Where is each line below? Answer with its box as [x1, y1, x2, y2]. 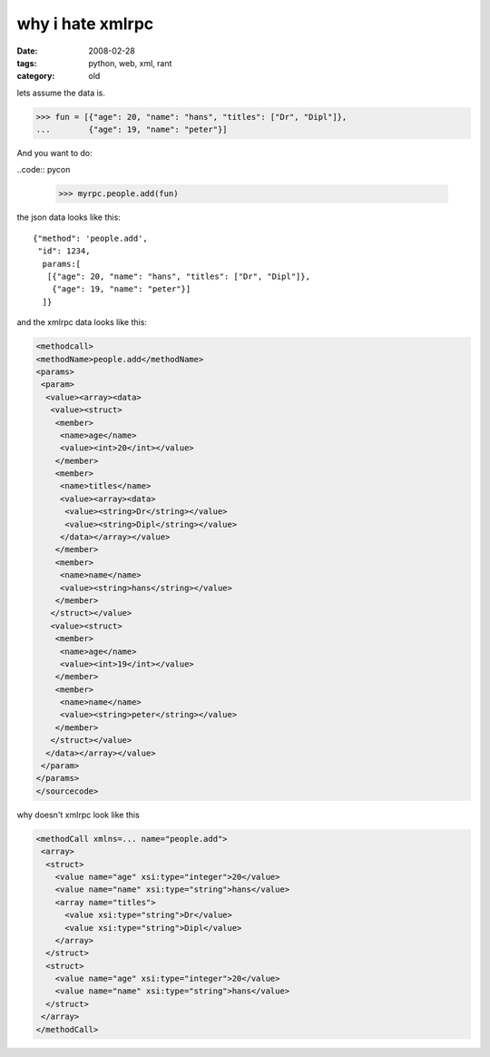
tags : [16, 57, 37, 68]
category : [16, 71, 55, 82]
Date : [16, 45, 38, 56]
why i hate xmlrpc [16, 14, 154, 34]
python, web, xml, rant [88, 57, 172, 68]
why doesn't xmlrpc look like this [16, 809, 140, 820]
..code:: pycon [16, 164, 71, 175]
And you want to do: [16, 148, 93, 159]
